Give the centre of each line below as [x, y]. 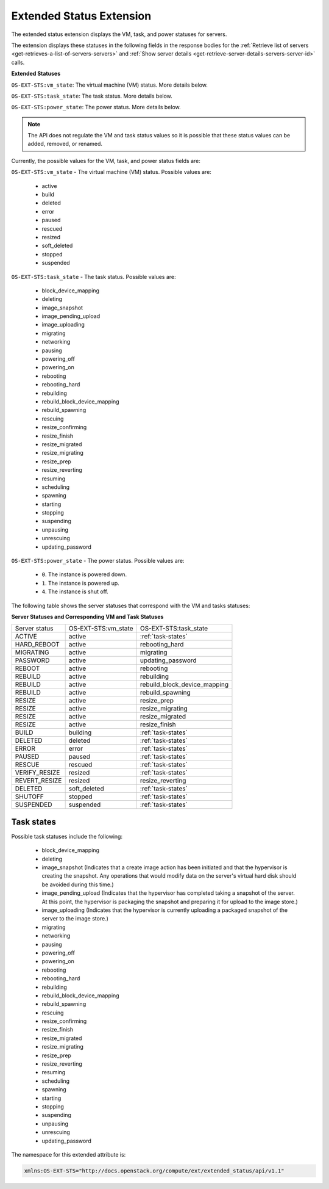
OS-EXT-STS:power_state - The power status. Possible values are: [98, 561]
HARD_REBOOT [37, 645]
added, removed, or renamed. [65, 144]
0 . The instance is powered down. [84, 574]
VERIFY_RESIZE [37, 773]
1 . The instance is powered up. [81, 583]
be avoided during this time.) [78, 884]
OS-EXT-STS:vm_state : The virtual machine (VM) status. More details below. [110, 85]
